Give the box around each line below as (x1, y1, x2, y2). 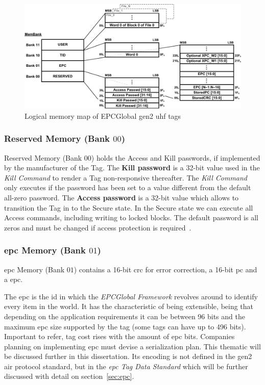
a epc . (4, 274, 23, 285)
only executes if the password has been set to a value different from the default (4, 182, 251, 193)
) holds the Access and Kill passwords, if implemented (91, 152, 260, 163)
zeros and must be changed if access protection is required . (4, 222, 191, 233)
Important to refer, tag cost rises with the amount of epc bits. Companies (4, 331, 235, 342)
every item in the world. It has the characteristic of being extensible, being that (4, 301, 254, 312)
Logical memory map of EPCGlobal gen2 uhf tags (25, 110, 181, 121)
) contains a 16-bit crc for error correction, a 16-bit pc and (74, 264, 257, 274)
